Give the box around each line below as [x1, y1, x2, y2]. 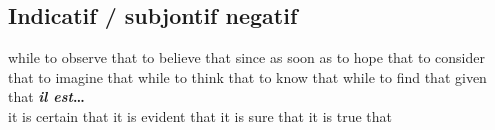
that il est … [8, 86, 85, 107]
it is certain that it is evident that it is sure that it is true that [8, 105, 392, 126]
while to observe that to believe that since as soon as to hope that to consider [8, 47, 485, 68]
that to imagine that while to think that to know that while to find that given [8, 66, 487, 87]
